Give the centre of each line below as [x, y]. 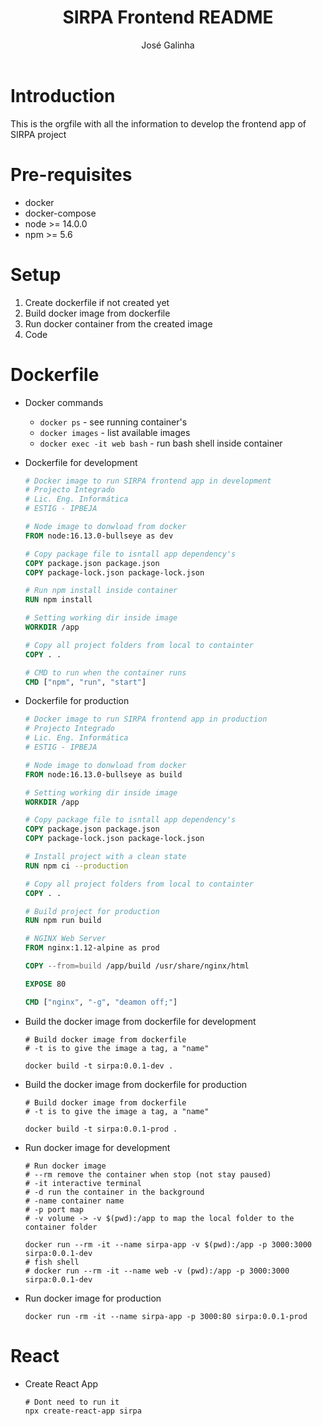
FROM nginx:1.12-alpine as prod [92, 948]
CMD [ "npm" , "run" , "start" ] [85, 682]
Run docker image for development [97, 1147]
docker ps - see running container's [113, 422]
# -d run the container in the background [114, 1192]
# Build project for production [92, 911]
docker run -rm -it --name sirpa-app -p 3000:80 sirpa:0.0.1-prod [166, 1316]
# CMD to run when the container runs [105, 672]
